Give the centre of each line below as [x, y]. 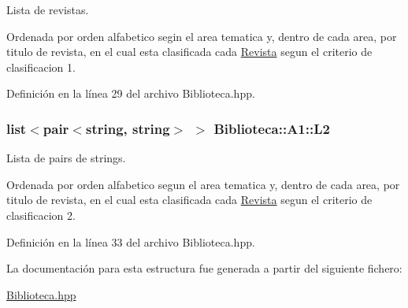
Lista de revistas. [48, 9]
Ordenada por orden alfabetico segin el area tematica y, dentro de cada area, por [202, 36]
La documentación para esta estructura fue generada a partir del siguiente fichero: [204, 268]
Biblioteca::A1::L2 [272, 128]
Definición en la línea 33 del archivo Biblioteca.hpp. [131, 241]
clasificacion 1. [41, 67]
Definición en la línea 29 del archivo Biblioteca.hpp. [131, 93]
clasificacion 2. [41, 215]
